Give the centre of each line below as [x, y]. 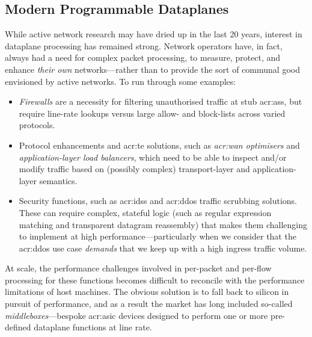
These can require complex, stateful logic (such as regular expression [145, 212]
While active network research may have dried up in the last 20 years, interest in [154, 34]
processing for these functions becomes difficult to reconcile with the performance [155, 280]
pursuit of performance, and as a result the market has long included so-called [149, 304]
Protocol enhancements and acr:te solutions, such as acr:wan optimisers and [159, 145]
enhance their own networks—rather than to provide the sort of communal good [152, 69]
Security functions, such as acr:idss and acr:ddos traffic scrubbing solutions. [158, 201]
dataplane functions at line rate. [93, 327]
